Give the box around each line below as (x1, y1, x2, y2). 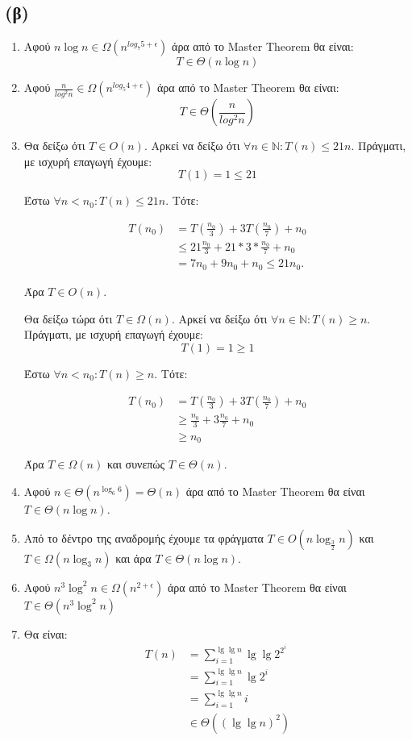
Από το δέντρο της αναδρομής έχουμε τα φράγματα (23, 529, 264, 546)
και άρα (115, 549, 152, 566)
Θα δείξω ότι (23, 137, 85, 154)
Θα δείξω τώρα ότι (23, 310, 113, 327)
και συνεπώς (106, 456, 165, 472)
